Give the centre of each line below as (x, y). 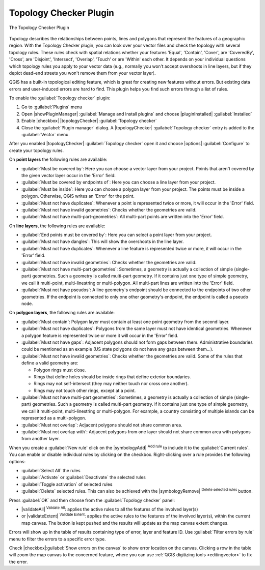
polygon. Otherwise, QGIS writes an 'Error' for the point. (78, 196)
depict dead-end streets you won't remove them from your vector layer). (82, 73)
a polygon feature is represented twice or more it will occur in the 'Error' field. (100, 335)
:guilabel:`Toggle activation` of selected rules (67, 484)
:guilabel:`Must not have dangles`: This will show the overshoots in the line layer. (103, 241)
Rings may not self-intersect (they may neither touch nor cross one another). (111, 384)
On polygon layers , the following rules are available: (62, 313)
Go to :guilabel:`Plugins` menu (52, 107)
